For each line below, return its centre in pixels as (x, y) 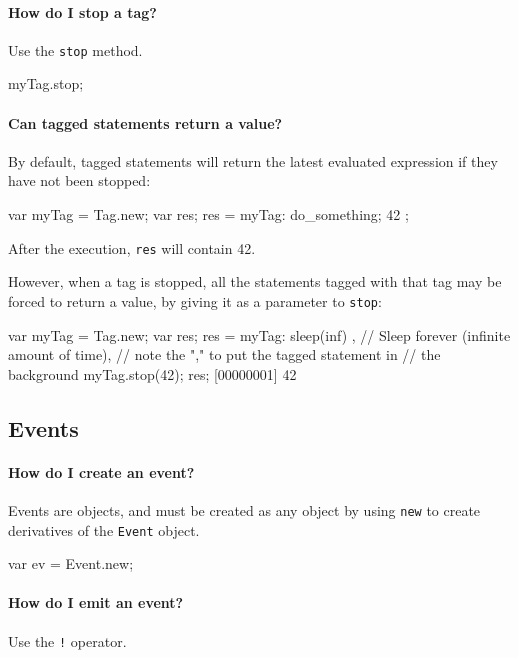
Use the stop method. (75, 49)
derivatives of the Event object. (104, 529)
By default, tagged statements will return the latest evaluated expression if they (253, 160)
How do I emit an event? (96, 602)
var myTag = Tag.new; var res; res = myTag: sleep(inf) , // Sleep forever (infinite (259, 334)
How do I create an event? (101, 471)
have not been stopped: (79, 180)
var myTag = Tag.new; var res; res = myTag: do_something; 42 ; (208, 214)
